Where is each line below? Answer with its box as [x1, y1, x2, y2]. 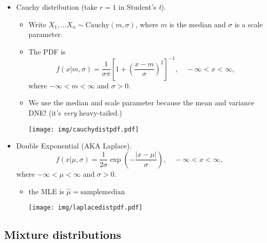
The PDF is [28, 46, 66, 57]
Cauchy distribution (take [16, 2, 98, 12]
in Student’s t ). [118, 2, 166, 12]
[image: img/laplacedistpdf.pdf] [28, 204, 143, 212]
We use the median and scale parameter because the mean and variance [28, 97, 255, 108]
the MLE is [28, 185, 64, 196]
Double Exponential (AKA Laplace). [16, 140, 132, 151]
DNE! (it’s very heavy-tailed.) [28, 107, 122, 118]
